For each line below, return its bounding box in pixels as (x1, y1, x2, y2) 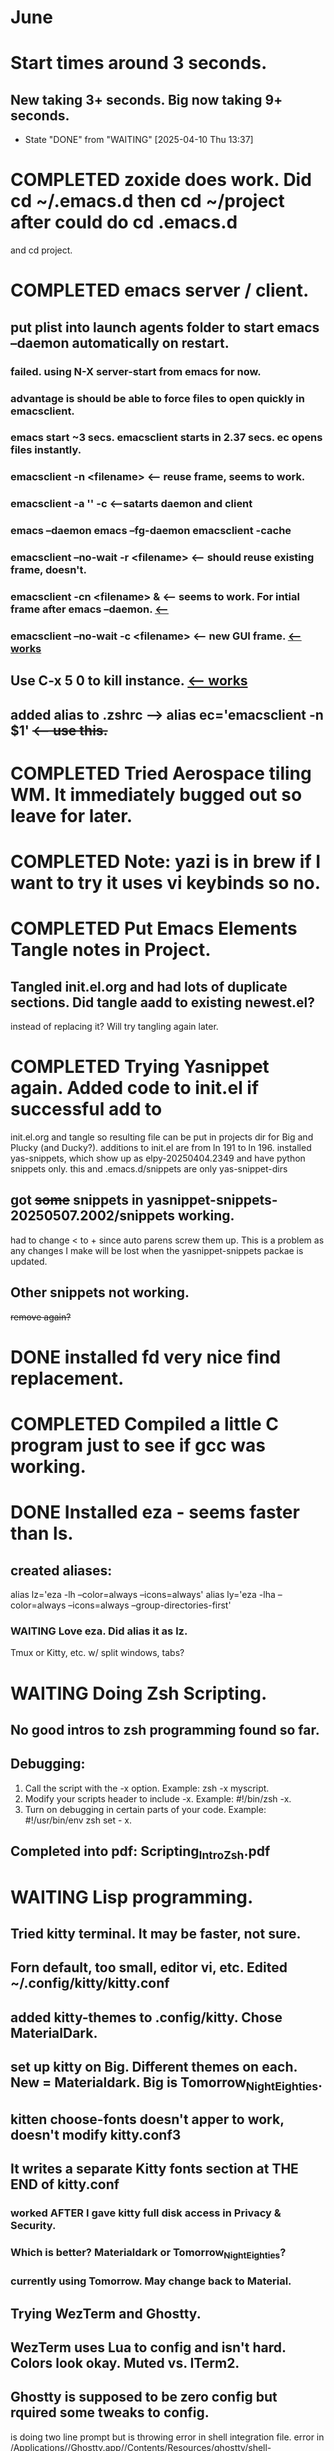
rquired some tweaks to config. (10, 2404, 210, 2421)
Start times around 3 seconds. (10, 52, 268, 75)
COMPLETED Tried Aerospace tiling (10, 762, 312, 785)
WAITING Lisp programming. (10, 1886, 254, 1908)
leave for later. (10, 804, 133, 827)
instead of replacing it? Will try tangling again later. (10, 1021, 219, 1033)
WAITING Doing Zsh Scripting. (10, 1682, 268, 1705)
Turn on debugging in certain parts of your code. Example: (24, 1803, 267, 1815)
